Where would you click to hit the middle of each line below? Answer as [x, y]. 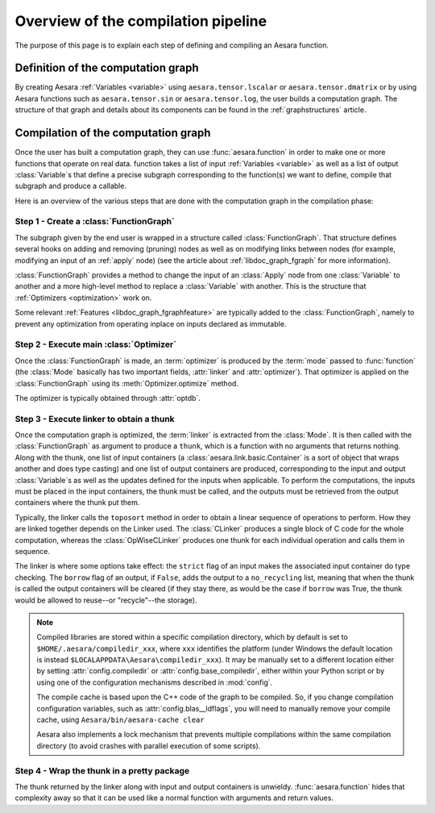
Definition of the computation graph [107, 68]
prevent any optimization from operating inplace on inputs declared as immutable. [151, 323]
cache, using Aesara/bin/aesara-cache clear [120, 720]
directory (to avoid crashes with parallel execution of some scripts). [149, 745]
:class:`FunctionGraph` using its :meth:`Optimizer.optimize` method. [127, 383]
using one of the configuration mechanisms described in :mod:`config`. [155, 682]
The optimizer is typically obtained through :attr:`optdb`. [108, 398]
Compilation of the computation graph [113, 133]
